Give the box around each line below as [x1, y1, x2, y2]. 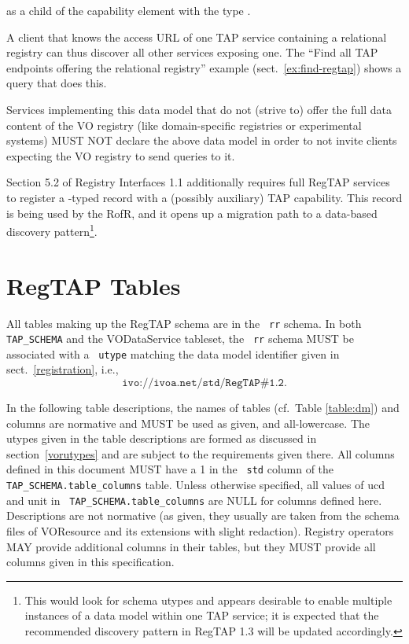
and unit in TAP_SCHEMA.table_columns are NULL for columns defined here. [6, 491, 382, 508]
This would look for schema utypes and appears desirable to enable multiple [24, 591, 392, 608]
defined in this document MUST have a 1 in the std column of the [6, 461, 334, 477]
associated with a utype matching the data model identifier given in [6, 345, 340, 362]
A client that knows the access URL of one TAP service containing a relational [6, 28, 387, 45]
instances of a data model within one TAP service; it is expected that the [24, 607, 379, 624]
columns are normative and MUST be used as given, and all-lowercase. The [6, 414, 370, 431]
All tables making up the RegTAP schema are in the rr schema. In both [6, 315, 362, 331]
